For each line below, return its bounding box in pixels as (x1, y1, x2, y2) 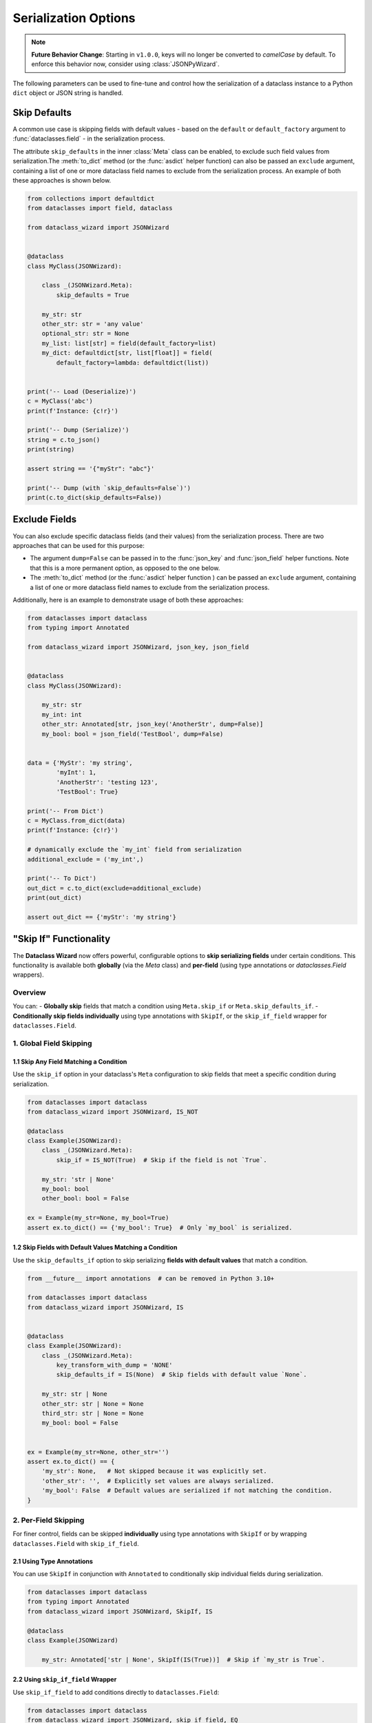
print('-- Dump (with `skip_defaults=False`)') (27, 484, 191, 492)
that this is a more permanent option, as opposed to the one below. (30, 564, 220, 572)
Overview (12, 988, 46, 997)
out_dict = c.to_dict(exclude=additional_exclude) (27, 884, 203, 892)
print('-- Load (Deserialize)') (27, 387, 137, 396)
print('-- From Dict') (27, 807, 104, 815)
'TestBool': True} (56, 788, 118, 795)
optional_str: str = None (41, 329, 130, 338)
